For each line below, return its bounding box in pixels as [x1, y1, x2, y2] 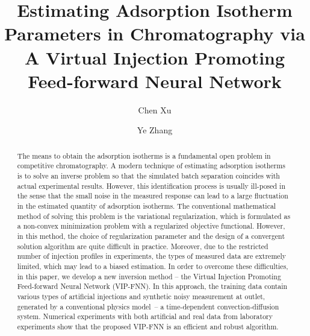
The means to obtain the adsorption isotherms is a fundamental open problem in [17, 150, 271, 160]
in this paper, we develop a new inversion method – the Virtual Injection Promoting [17, 271, 281, 281]
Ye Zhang [137, 124, 173, 136]
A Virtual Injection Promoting [24, 45, 285, 69]
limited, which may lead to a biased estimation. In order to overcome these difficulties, [17, 261, 288, 271]
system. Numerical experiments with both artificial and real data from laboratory [17, 311, 273, 322]
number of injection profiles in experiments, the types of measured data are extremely [17, 251, 287, 261]
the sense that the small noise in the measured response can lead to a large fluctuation [17, 191, 288, 201]
